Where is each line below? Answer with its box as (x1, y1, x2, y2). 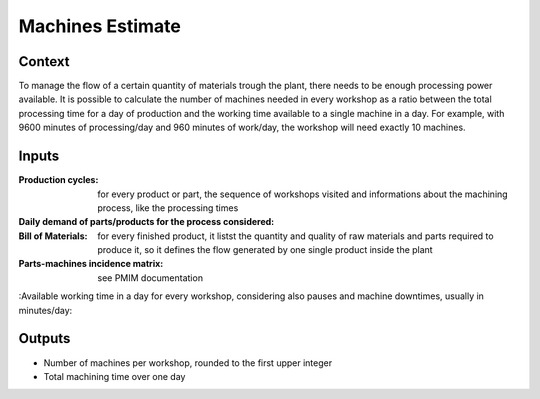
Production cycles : (18, 174, 99, 186)
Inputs (18, 148, 60, 165)
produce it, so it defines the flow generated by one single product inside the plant (97, 244, 434, 256)
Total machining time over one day (43, 370, 186, 382)
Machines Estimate (18, 15, 182, 37)
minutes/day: (18, 304, 73, 316)
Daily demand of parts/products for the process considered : (18, 216, 275, 228)
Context (18, 53, 70, 70)
